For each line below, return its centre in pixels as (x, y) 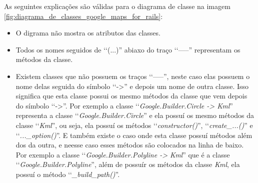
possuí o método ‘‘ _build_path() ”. (68, 174)
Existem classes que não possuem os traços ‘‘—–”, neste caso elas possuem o (133, 76)
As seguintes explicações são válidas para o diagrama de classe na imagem (117, 6)
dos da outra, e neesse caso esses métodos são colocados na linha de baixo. (130, 145)
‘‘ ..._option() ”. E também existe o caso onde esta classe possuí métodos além (134, 135)
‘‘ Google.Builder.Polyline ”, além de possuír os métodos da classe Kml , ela (128, 164)
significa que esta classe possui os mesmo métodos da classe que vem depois (131, 96)
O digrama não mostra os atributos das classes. (88, 33)
